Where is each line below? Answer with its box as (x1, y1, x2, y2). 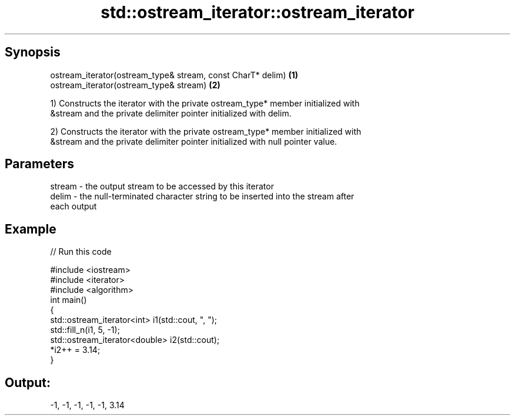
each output (50, 201, 97, 212)
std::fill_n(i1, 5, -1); (50, 325, 120, 335)
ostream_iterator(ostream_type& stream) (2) (50, 79, 220, 90)
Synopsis (5, 45, 61, 60)
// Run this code (50, 246, 112, 257)
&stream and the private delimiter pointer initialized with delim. (50, 108, 292, 118)
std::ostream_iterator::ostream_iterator (101, 2, 414, 22)
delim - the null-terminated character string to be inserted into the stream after (50, 191, 355, 202)
